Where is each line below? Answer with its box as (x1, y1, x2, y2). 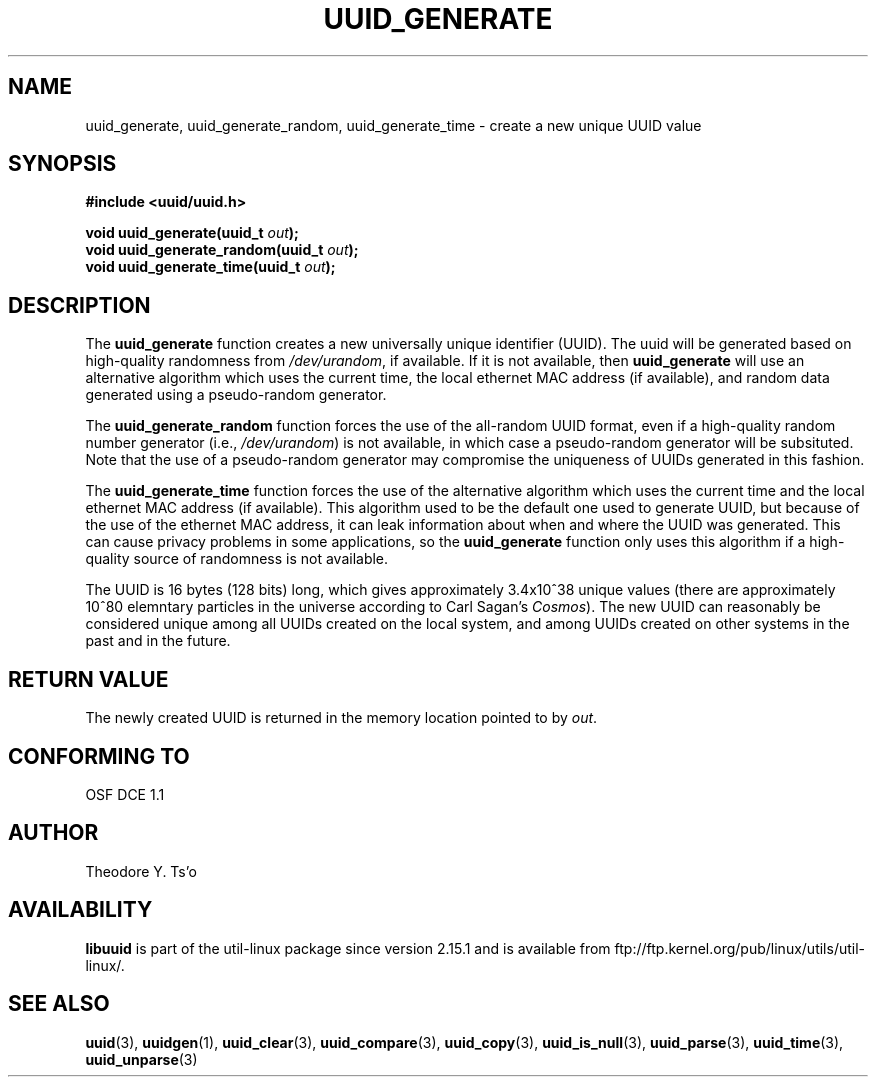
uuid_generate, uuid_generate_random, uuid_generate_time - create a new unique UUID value (85, 116, 702, 134)
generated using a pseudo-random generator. (85, 386, 387, 404)
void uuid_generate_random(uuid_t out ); (85, 241, 359, 259)
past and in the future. (85, 632, 231, 650)
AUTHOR (8, 820, 99, 846)
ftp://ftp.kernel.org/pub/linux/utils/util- (614, 939, 865, 957)
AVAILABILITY (8, 897, 153, 923)
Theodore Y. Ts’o (85, 862, 197, 880)
